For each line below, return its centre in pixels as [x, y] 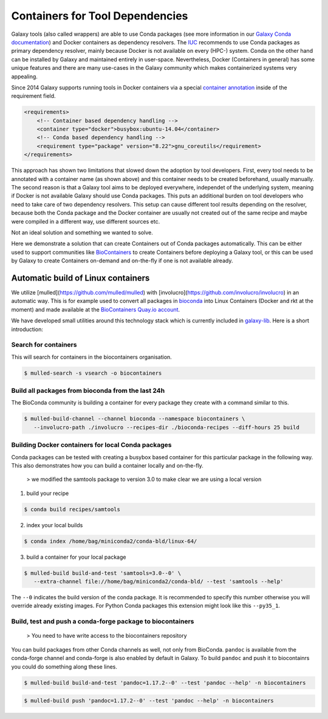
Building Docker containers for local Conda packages [91, 445]
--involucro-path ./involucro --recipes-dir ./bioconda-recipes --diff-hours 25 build [167, 427]
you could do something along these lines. [64, 666]
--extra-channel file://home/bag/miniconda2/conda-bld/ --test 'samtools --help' [159, 582]
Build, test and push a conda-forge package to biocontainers [103, 621]
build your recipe [48, 493]
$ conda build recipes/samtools [72, 509]
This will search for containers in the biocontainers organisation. [92, 357]
